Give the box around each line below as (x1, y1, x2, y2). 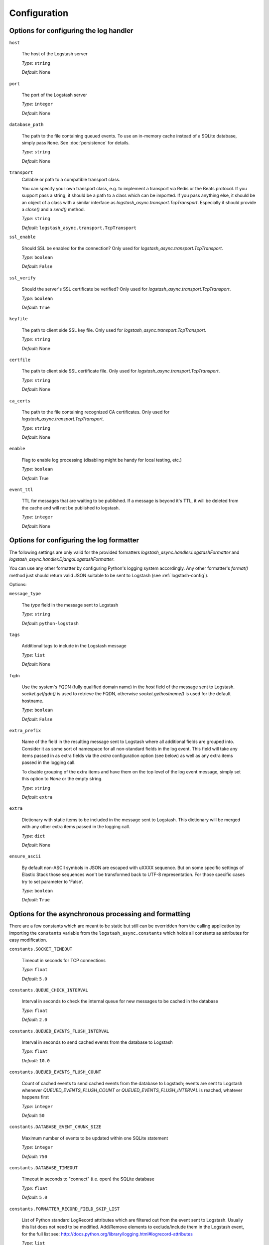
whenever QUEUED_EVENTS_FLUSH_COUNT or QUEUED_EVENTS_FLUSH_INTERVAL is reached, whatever (21, 1087, 243, 1093)
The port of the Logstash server (21, 92, 87, 98)
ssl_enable (9, 234, 36, 240)
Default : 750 (21, 1153, 47, 1159)
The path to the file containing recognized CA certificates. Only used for (21, 409, 170, 415)
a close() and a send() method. (21, 207, 85, 213)
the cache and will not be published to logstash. (21, 504, 120, 510)
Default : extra (21, 794, 53, 800)
